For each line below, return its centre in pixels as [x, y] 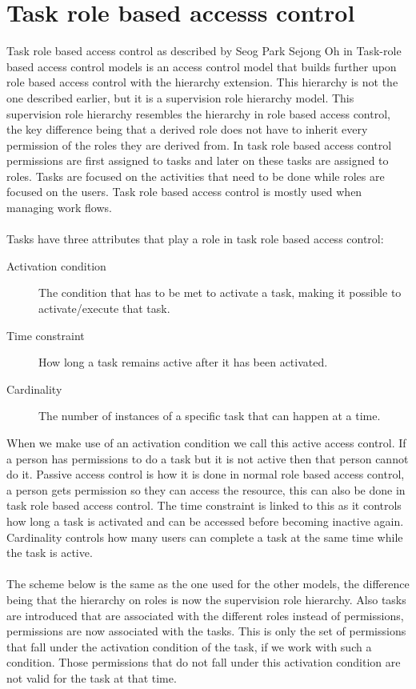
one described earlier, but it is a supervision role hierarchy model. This [180, 97]
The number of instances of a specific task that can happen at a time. [210, 416]
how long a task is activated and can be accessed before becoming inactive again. [205, 521]
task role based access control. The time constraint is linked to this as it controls [204, 505]
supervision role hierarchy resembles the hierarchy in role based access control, [198, 113]
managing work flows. [59, 208]
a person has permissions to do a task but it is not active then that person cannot [208, 458]
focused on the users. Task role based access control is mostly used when [184, 192]
